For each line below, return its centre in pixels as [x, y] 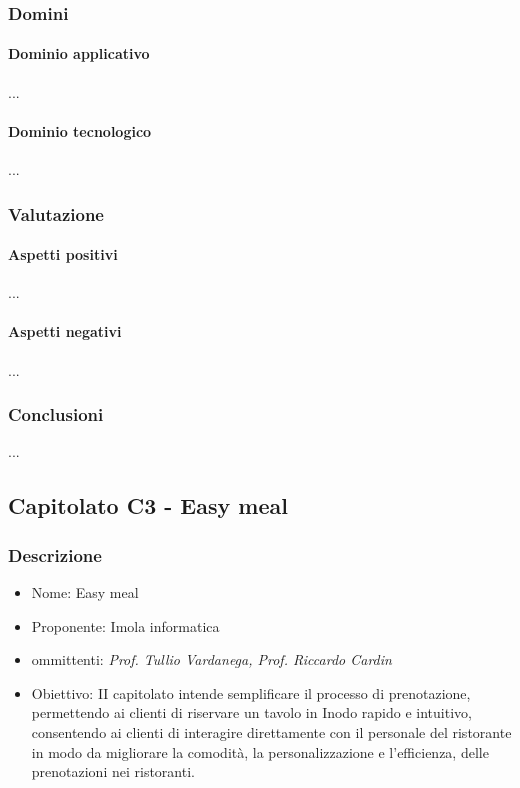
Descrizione [55, 554]
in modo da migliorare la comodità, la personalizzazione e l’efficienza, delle [260, 751]
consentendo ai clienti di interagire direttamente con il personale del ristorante [271, 732]
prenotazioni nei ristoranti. [113, 771]
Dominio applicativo [79, 53]
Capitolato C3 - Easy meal [148, 505]
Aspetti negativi [65, 331]
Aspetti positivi [63, 254]
